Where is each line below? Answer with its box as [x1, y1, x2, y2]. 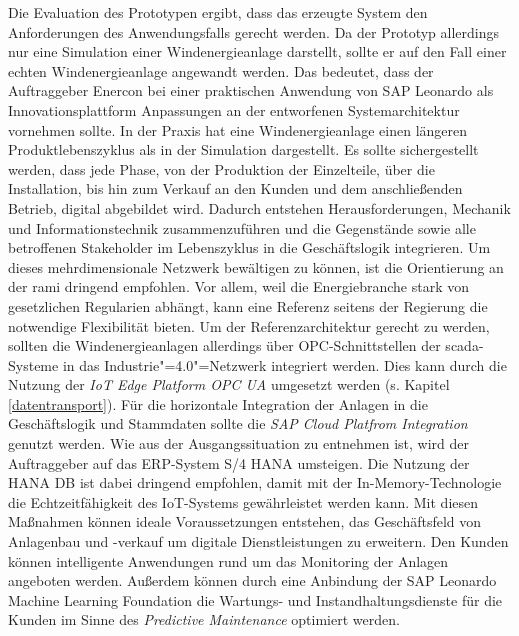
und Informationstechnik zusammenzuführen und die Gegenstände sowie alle [8, 217, 476, 238]
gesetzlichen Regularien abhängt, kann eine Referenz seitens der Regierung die [8, 295, 488, 316]
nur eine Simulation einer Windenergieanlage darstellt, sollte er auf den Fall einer [8, 41, 507, 62]
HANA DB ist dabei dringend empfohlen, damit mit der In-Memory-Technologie [8, 472, 502, 493]
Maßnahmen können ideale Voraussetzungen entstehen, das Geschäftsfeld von [8, 511, 482, 532]
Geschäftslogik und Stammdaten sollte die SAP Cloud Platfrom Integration [8, 413, 468, 434]
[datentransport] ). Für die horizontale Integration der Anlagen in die [8, 393, 428, 414]
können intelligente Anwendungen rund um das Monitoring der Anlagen [8, 550, 449, 571]
